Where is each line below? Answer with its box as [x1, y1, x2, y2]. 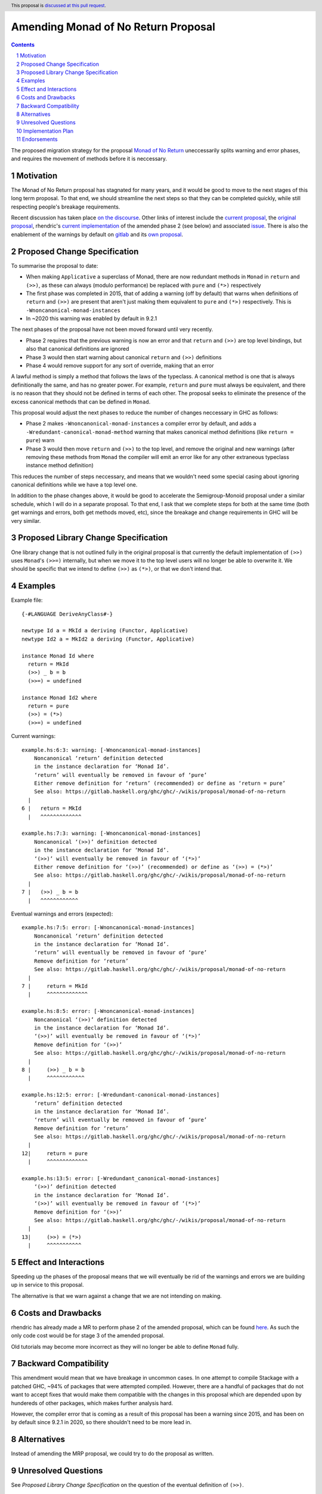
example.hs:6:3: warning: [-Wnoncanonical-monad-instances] [21, 746, 201, 753]
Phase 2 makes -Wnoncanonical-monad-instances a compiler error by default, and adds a [26, 420, 256, 427]
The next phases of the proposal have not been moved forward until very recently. [11, 326, 213, 333]
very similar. [11, 517, 41, 524]
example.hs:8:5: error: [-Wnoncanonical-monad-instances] [21, 1008, 195, 1015]
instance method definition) [26, 462, 94, 469]
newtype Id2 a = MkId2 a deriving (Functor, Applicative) [21, 635, 195, 642]
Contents [11, 41, 35, 48]
